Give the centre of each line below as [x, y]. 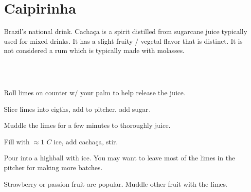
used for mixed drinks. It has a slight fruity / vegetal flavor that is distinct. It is [123, 41]
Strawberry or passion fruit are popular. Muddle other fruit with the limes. [116, 183]
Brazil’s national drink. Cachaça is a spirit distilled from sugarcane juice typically [126, 31]
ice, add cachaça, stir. [86, 141]
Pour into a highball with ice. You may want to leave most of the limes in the [120, 158]
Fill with [17, 141]
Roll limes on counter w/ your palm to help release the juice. [95, 93]
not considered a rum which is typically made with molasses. [94, 50]
